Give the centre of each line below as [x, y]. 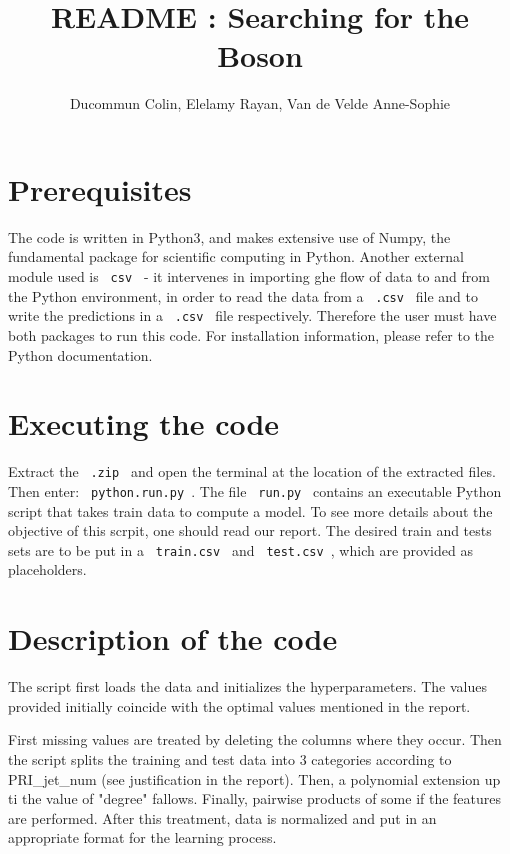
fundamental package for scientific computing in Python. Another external [236, 256]
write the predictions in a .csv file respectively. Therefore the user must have [252, 315]
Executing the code [144, 423]
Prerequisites [100, 188]
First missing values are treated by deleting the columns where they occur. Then [255, 739]
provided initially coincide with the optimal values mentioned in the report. [239, 705]
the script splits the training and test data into [152, 758]
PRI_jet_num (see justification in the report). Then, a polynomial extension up [254, 778]
